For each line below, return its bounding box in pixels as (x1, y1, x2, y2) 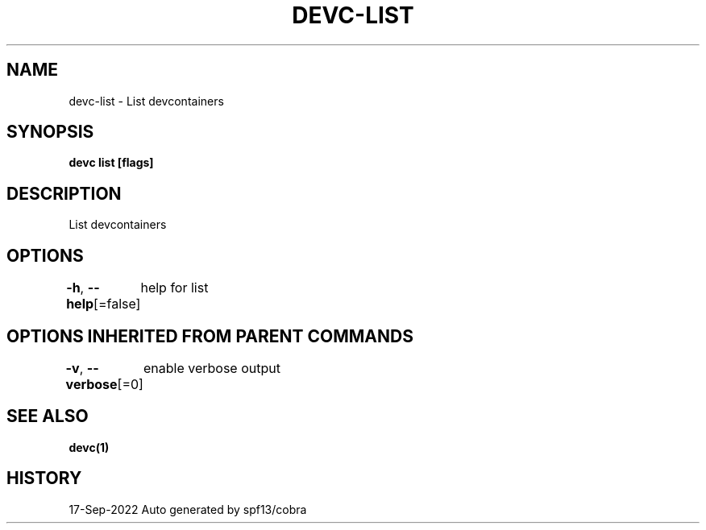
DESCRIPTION (6, 183, 122, 204)
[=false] (93, 296, 141, 313)
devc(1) (69, 440, 110, 454)
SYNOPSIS (6, 122, 94, 143)
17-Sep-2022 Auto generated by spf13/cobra (69, 502, 307, 516)
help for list (140, 279, 209, 296)
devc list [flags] (69, 155, 154, 170)
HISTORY (6, 468, 82, 489)
